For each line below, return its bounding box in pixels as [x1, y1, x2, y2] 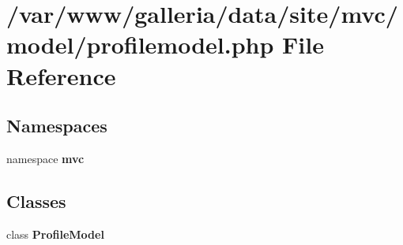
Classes [6, 188, 66, 213]
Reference [6, 59, 116, 91]
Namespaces [6, 113, 107, 138]
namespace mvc [6, 150, 85, 166]
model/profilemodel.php [6, 28, 274, 61]
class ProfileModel [6, 225, 104, 242]
